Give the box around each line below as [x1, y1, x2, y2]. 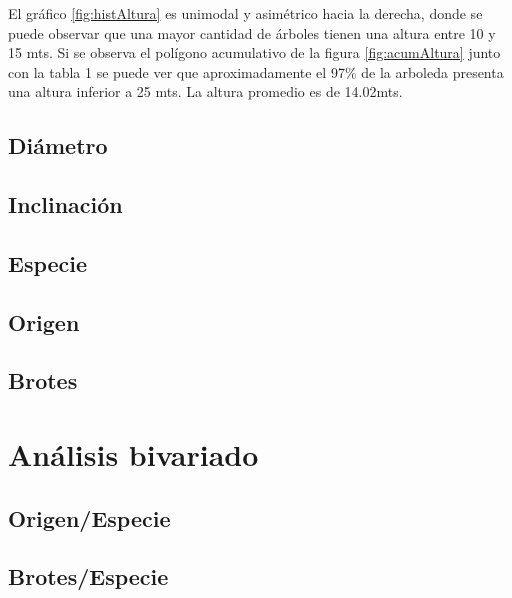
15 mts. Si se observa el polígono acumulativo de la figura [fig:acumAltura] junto [8, 42, 501, 63]
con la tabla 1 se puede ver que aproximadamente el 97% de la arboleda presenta [8, 61, 504, 82]
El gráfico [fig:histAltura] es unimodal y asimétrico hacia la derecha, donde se [8, 3, 483, 23]
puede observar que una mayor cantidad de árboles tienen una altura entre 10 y [8, 22, 496, 43]
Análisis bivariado [8, 434, 259, 475]
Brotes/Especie [8, 561, 169, 592]
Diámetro [8, 130, 108, 161]
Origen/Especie [8, 502, 171, 533]
